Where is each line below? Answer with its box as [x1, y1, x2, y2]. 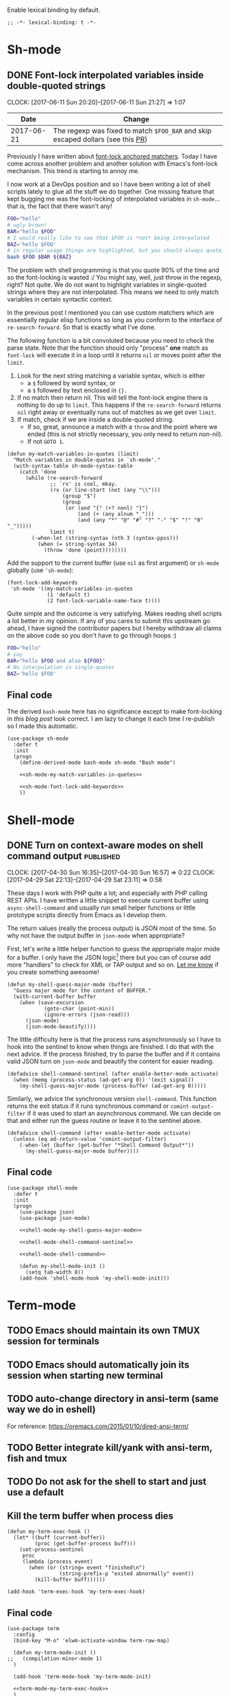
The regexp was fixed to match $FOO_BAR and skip [53, 126, 212, 135]
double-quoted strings [7, 80, 106, 91]
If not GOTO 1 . [27, 438, 64, 446]
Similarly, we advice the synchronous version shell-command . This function [7, 1094, 217, 1103]
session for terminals [7, 1335, 99, 1347]
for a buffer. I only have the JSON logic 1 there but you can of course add [7, 952, 211, 961]
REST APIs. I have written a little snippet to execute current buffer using [7, 896, 209, 905]
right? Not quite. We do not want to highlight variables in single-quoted [7, 281, 207, 289]
